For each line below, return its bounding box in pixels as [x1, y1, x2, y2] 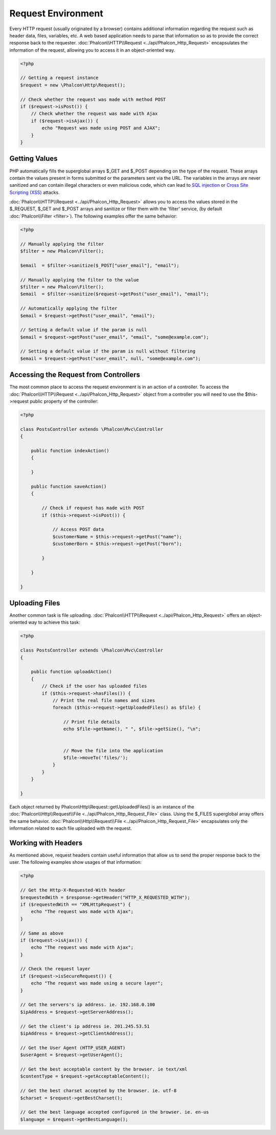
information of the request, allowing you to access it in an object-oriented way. [9, 47, 175, 53]
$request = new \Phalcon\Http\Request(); [20, 82, 126, 88]
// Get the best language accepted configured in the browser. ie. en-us [20, 1109, 209, 1115]
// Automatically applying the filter [20, 305, 118, 312]
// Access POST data [52, 527, 104, 532]
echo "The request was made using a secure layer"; [31, 980, 164, 986]
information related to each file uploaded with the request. [9, 825, 132, 832]
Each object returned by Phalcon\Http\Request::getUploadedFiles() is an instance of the [9, 803, 194, 810]
